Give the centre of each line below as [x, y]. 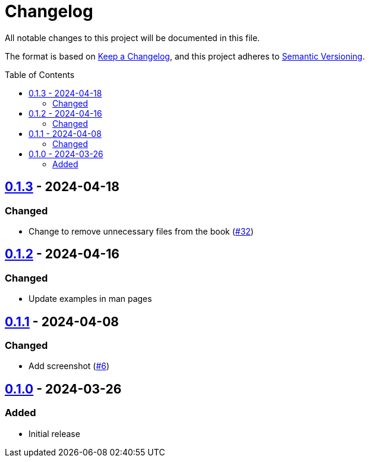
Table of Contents [40, 74]
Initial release [54, 433]
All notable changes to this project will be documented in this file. [133, 38]
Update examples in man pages [90, 299]
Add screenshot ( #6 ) [69, 366]
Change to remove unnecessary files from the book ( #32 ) [141, 231]
